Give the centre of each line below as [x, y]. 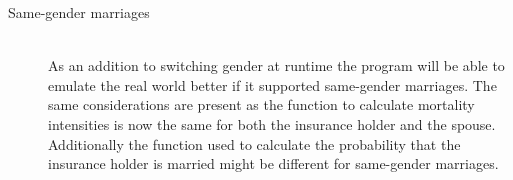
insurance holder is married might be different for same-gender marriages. [273, 163]
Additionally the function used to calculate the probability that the [254, 143]
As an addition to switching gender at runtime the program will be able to [276, 65]
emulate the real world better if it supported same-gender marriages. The [272, 84]
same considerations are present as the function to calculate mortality [261, 104]
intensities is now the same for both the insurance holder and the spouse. [272, 123]
